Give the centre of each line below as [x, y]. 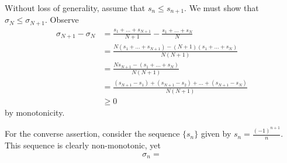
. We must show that [222, 8]
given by [216, 133]
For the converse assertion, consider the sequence [92, 133]
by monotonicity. [35, 112]
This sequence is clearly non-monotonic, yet [83, 145]
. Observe [62, 20]
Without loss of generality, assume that [75, 8]
